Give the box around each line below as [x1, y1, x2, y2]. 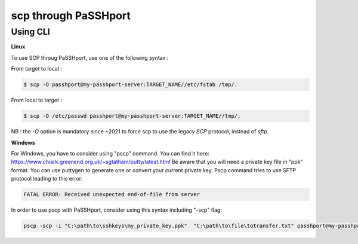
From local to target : [11, 96, 63, 104]
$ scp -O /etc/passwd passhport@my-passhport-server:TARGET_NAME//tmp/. [23, 112, 241, 120]
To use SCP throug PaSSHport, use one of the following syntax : [11, 54, 169, 61]
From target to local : [11, 65, 63, 72]
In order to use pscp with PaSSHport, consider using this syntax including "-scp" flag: [11, 206, 222, 213]
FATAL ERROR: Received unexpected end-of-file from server [23, 191, 200, 198]
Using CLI [11, 26, 50, 37]
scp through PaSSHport [11, 9, 131, 22]
